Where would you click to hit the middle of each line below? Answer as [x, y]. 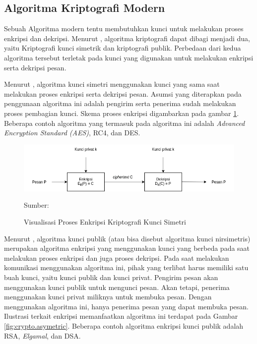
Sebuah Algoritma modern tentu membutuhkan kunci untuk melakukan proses [124, 29]
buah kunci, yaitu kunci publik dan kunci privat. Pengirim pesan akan [111, 277]
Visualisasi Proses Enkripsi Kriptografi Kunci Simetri [105, 222]
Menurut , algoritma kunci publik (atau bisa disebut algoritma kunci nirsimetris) [127, 238]
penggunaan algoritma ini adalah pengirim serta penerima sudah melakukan [120, 103]
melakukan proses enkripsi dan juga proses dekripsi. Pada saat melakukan [117, 258]
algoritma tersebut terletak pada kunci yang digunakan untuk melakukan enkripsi [129, 57]
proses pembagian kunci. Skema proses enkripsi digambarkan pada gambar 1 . [122, 113]
